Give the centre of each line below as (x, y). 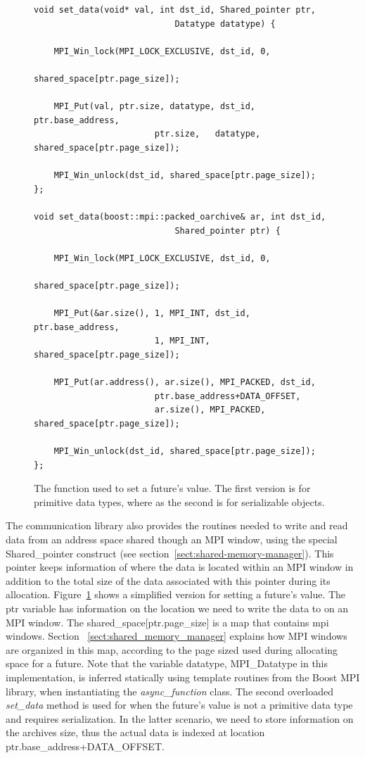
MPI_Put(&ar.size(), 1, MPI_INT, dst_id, (152, 314)
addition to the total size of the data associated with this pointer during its (168, 580)
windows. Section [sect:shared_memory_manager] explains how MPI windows (177, 636)
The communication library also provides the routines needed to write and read (177, 525)
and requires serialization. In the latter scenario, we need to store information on (180, 718)
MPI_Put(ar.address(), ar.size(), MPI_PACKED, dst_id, (185, 383)
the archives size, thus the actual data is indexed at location (135, 732)
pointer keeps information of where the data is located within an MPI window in (180, 567)
